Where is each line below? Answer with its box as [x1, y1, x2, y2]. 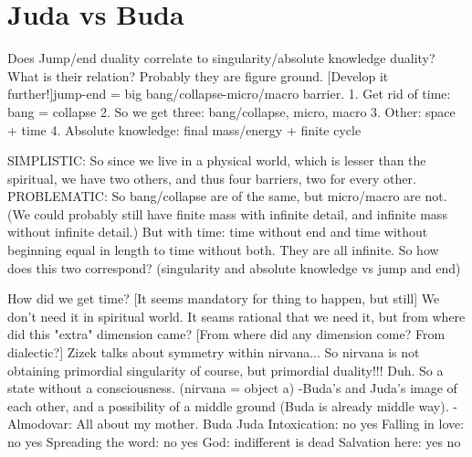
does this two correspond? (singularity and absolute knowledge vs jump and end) [7, 258, 461, 277]
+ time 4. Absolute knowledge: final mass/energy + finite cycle [7, 120, 362, 139]
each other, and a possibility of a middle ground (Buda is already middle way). [7, 396, 449, 415]
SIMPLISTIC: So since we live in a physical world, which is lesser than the [7, 151, 426, 170]
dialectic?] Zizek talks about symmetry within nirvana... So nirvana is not [7, 343, 420, 362]
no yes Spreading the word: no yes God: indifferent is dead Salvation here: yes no [7, 432, 461, 451]
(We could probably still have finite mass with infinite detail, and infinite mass [7, 204, 447, 223]
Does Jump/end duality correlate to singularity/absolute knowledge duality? [7, 48, 435, 68]
